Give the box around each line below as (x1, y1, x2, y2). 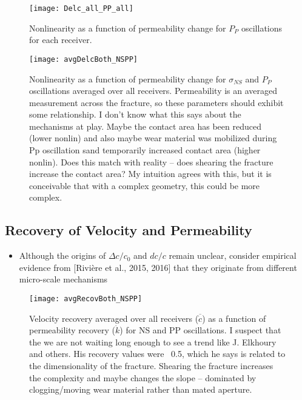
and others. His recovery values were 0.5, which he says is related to (29, 347, 286, 360)
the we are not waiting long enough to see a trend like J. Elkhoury (29, 335, 277, 348)
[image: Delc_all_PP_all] (29, 4, 133, 13)
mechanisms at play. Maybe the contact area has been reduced (29, 119, 261, 132)
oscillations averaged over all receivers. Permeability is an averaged (29, 84, 278, 97)
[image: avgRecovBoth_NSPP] (29, 295, 143, 304)
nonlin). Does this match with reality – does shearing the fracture (29, 155, 273, 168)
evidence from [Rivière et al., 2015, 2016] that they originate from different (19, 261, 297, 273)
